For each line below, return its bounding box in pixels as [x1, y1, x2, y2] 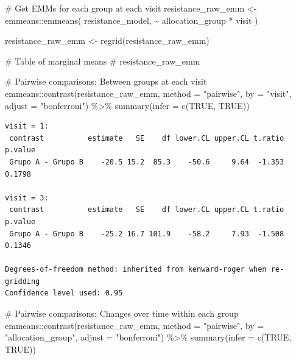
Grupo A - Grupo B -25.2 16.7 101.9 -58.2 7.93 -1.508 [9, 229, 284, 238]
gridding [5, 277, 40, 286]
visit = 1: [5, 122, 49, 131]
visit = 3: [5, 193, 49, 202]
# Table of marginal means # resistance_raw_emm [5, 54, 200, 67]
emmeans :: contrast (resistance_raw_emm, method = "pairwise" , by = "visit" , [5, 86, 292, 99]
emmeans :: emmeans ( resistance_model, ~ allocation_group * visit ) [5, 13, 258, 26]
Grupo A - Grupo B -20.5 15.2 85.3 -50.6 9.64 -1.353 [9, 157, 284, 166]
